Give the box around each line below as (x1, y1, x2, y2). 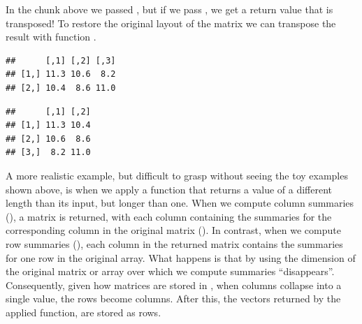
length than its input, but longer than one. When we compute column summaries (6, 196, 354, 210)
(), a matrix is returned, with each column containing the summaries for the (6, 209, 332, 223)
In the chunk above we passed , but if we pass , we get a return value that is (6, 2, 333, 16)
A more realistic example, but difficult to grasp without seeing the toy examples (6, 168, 348, 182)
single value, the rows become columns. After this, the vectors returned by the (6, 291, 341, 306)
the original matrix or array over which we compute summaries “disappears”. (6, 264, 335, 279)
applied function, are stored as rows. (6, 304, 161, 319)
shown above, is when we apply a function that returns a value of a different (6, 182, 333, 196)
